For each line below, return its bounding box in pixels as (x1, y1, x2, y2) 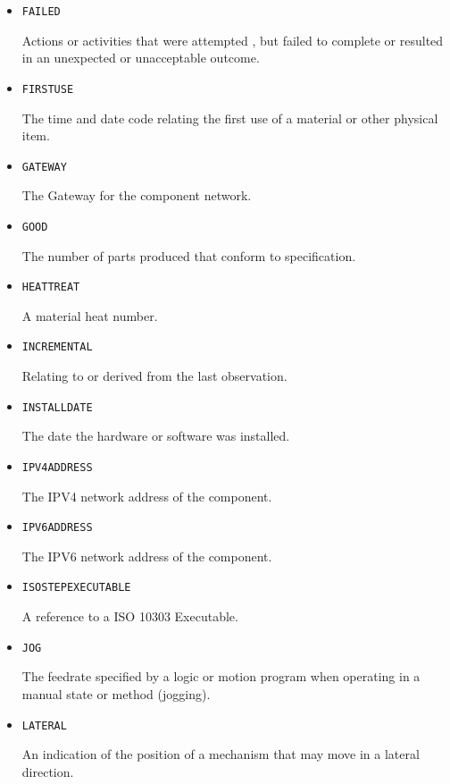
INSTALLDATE (21, 400, 93, 414)
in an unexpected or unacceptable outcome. (21, 48, 260, 67)
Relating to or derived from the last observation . (21, 367, 287, 385)
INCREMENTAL (21, 341, 93, 354)
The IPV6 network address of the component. (21, 546, 272, 565)
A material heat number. (21, 306, 158, 325)
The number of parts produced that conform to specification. (21, 246, 356, 265)
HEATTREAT (21, 281, 80, 294)
